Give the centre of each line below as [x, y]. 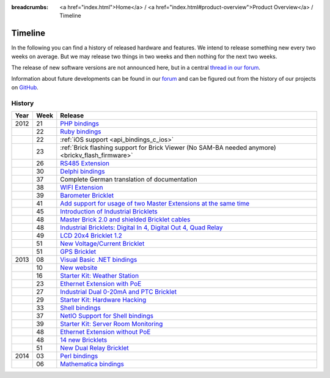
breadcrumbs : [30, 7]
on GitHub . [25, 87]
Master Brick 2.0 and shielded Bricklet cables [125, 219]
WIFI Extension [82, 187]
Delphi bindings [82, 171]
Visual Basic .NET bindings [99, 260]
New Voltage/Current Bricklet [102, 243]
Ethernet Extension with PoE [101, 283]
